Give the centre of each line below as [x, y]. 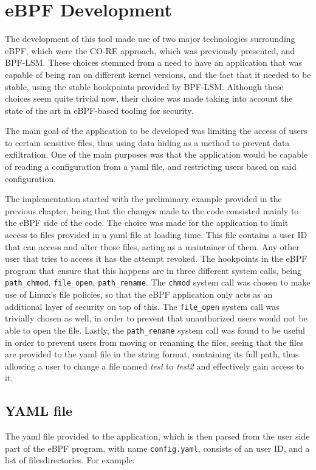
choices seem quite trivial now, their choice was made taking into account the [149, 98]
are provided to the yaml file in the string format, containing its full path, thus [152, 354]
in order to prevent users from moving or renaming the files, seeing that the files [154, 342]
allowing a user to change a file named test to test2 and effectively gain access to [155, 366]
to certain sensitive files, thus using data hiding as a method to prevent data [147, 142]
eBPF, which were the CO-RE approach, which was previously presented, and [150, 50]
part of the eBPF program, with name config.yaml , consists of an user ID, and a [157, 448]
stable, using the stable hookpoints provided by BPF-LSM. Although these [144, 86]
